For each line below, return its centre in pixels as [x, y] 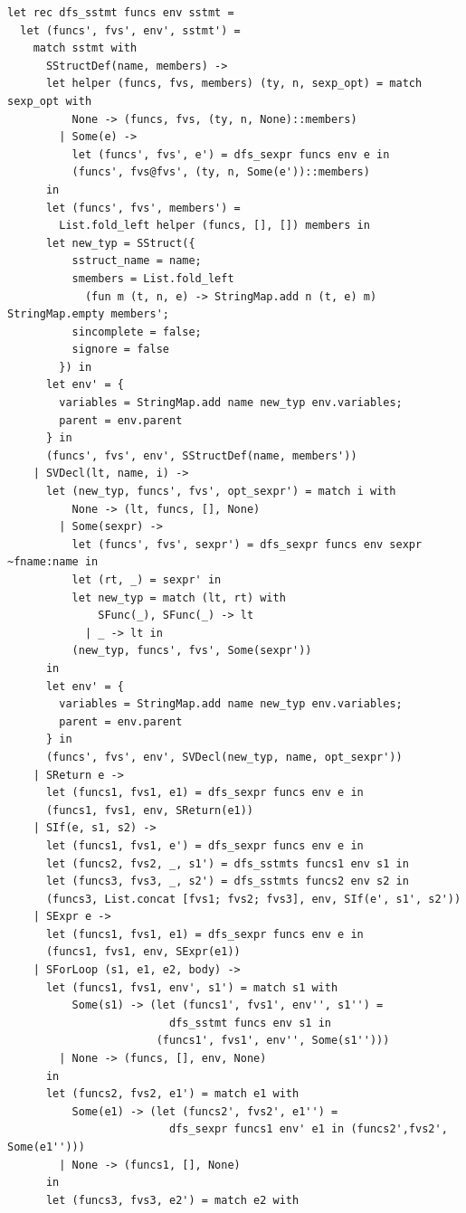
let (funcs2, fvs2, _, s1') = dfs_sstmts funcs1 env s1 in [227, 863]
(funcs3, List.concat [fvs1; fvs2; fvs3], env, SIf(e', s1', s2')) [253, 899]
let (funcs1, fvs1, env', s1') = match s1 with [192, 987]
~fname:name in [53, 562]
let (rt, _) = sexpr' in [147, 580]
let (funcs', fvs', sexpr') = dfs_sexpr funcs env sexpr [247, 544]
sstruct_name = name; [137, 261]
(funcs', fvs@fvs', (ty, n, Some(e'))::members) [221, 172]
